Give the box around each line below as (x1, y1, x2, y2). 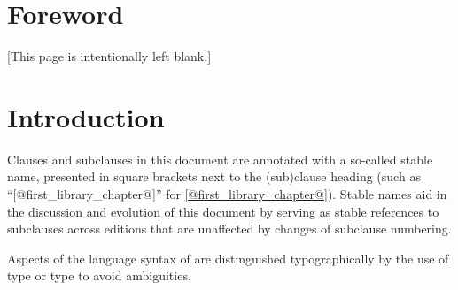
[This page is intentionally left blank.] (7, 47, 212, 65)
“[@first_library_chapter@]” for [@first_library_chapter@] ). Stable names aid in (7, 185, 447, 203)
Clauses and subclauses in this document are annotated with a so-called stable (7, 149, 433, 168)
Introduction (7, 98, 165, 134)
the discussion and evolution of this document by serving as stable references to (7, 202, 439, 220)
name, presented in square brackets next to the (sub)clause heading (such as (7, 167, 421, 186)
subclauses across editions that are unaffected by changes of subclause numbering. (7, 219, 452, 238)
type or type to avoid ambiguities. (7, 266, 191, 285)
